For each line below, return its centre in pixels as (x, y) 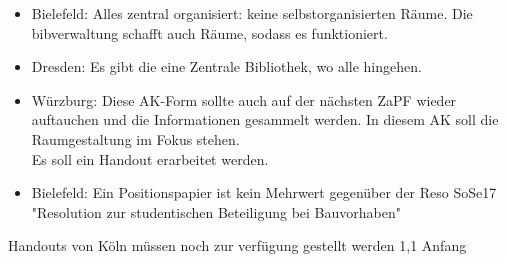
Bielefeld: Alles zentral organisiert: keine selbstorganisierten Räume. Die (252, 13)
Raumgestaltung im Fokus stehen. (135, 138)
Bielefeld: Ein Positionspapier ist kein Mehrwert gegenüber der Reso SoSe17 (264, 192)
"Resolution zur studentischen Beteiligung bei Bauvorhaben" (216, 211)
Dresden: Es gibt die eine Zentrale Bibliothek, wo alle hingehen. (226, 66)
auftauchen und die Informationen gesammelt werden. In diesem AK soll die (265, 119)
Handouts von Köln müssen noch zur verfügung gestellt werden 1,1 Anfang (237, 245)
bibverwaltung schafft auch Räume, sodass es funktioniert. (209, 32)
